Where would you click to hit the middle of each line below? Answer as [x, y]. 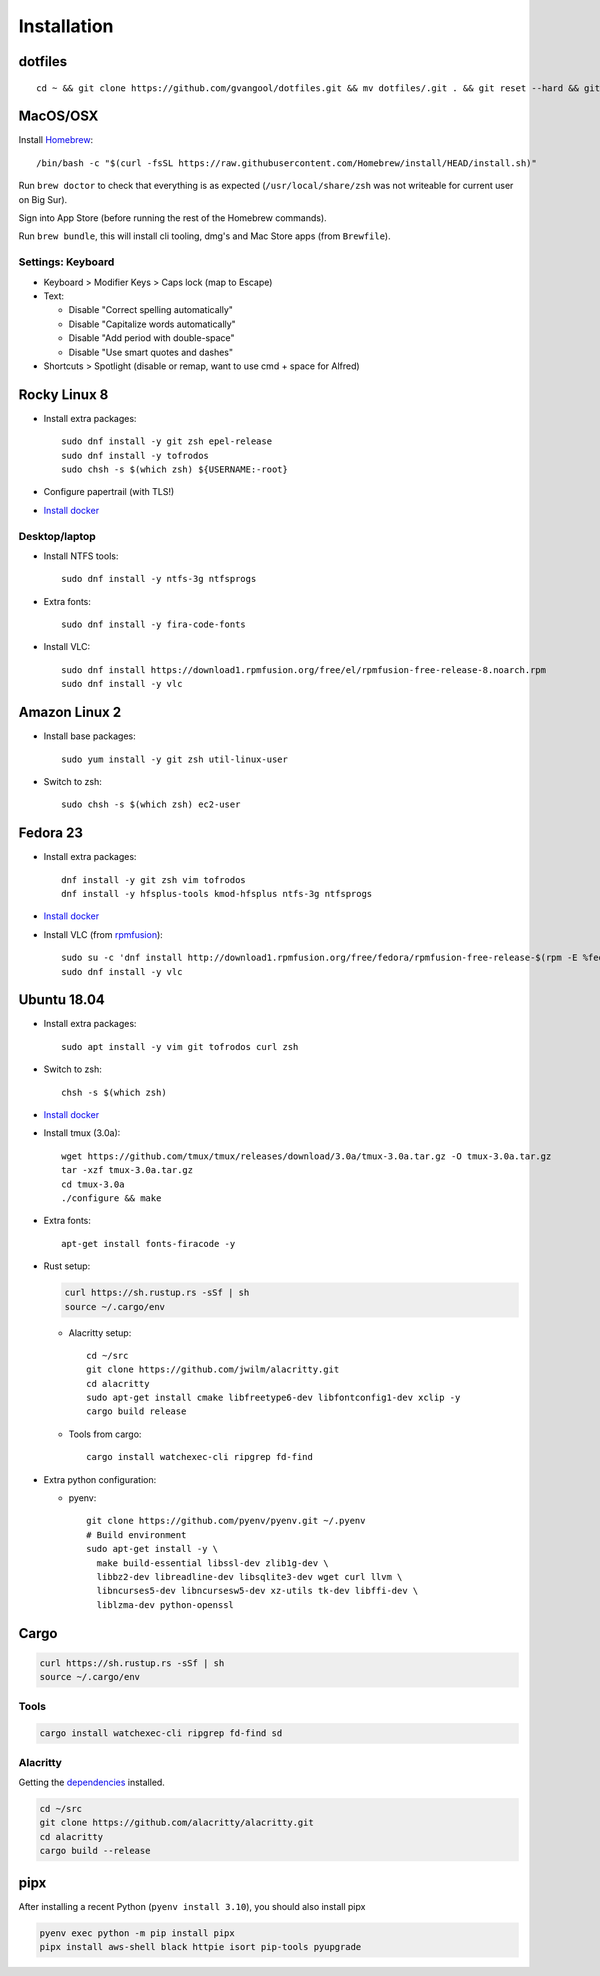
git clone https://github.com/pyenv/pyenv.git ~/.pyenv [226, 1521]
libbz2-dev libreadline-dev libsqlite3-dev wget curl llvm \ [249, 1576]
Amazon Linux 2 [70, 712]
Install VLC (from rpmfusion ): [103, 934]
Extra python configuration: [100, 1479]
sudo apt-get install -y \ [152, 1549]
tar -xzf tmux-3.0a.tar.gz [127, 1170]
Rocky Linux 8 [63, 394]
